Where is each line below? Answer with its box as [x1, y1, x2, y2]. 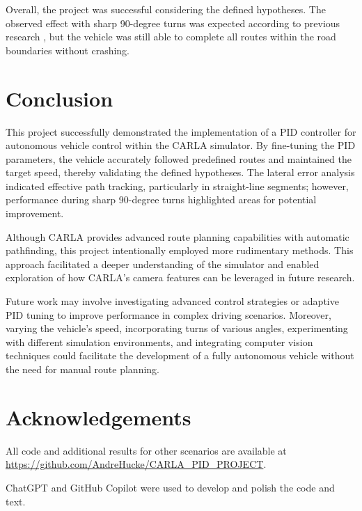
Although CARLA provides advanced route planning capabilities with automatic [6, 229, 349, 244]
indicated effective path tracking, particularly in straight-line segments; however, [6, 178, 349, 193]
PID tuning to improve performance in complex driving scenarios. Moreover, [6, 307, 331, 322]
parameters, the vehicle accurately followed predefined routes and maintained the [6, 151, 352, 166]
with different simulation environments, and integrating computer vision [6, 334, 313, 349]
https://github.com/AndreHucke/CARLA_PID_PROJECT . [6, 457, 267, 471]
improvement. [6, 206, 64, 221]
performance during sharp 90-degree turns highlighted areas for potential [6, 192, 317, 207]
